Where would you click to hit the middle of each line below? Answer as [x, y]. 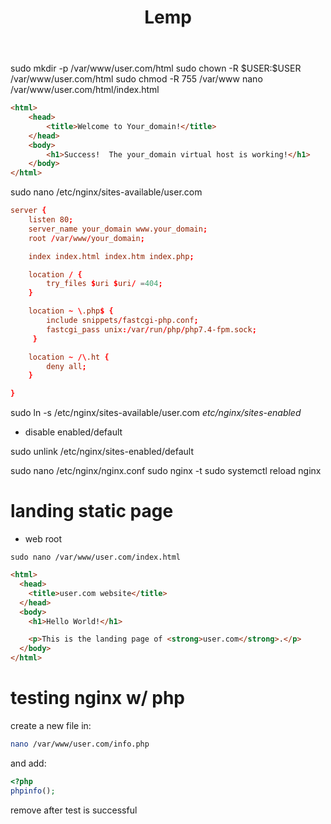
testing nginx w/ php [97, 698]
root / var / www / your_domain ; [86, 238]
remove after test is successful [74, 810]
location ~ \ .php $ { [71, 311]
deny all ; [66, 366]
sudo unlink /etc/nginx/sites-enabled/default [102, 452]
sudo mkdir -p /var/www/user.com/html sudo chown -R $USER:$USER [156, 68]
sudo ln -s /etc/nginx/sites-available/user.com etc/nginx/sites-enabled [156, 413]
